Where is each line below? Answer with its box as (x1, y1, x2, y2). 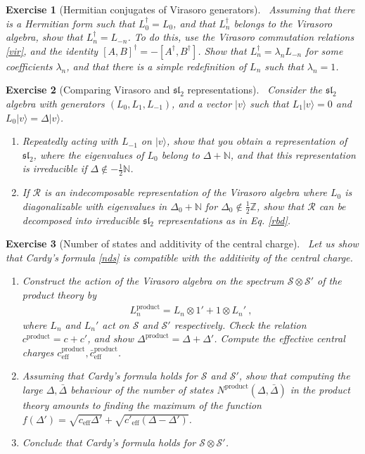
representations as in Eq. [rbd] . (158, 212, 291, 227)
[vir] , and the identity (6, 43, 98, 58)
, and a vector (172, 96, 232, 110)
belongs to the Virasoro (233, 15, 333, 30)
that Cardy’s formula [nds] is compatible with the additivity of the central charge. (6, 249, 353, 264)
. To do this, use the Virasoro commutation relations (127, 30, 354, 44)
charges (22, 344, 54, 359)
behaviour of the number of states (70, 382, 214, 396)
